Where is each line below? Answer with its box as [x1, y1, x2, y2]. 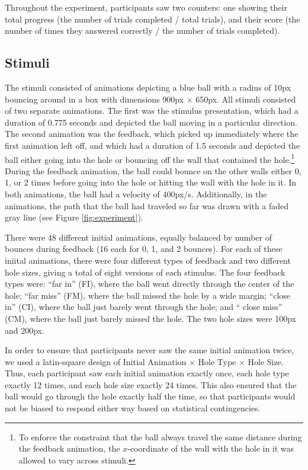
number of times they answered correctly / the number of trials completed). [5, 24, 280, 37]
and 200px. [5, 324, 44, 336]
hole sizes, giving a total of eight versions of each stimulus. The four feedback [5, 266, 285, 278]
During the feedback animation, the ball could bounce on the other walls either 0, [5, 164, 301, 177]
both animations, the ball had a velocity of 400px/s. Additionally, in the [5, 187, 267, 200]
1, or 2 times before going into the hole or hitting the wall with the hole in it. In [5, 176, 297, 188]
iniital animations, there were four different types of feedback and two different [5, 254, 291, 266]
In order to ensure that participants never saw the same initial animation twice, [5, 344, 294, 356]
